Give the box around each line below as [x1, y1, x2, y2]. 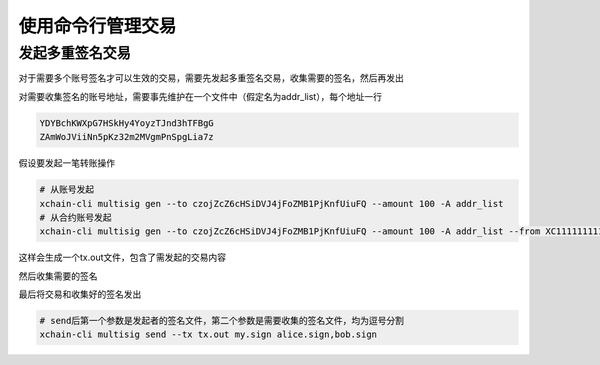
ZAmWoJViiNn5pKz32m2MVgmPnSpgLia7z [39, 131, 214, 143]
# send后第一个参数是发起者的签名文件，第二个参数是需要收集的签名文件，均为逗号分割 [39, 315, 405, 327]
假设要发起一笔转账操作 [18, 157, 115, 169]
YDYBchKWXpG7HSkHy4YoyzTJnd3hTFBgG [39, 117, 214, 129]
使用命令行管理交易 [18, 15, 177, 37]
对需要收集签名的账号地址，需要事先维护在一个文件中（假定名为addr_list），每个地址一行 [18, 90, 382, 102]
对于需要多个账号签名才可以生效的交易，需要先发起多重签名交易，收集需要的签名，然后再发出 [18, 72, 404, 84]
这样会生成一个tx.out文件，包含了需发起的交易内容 [18, 251, 227, 264]
